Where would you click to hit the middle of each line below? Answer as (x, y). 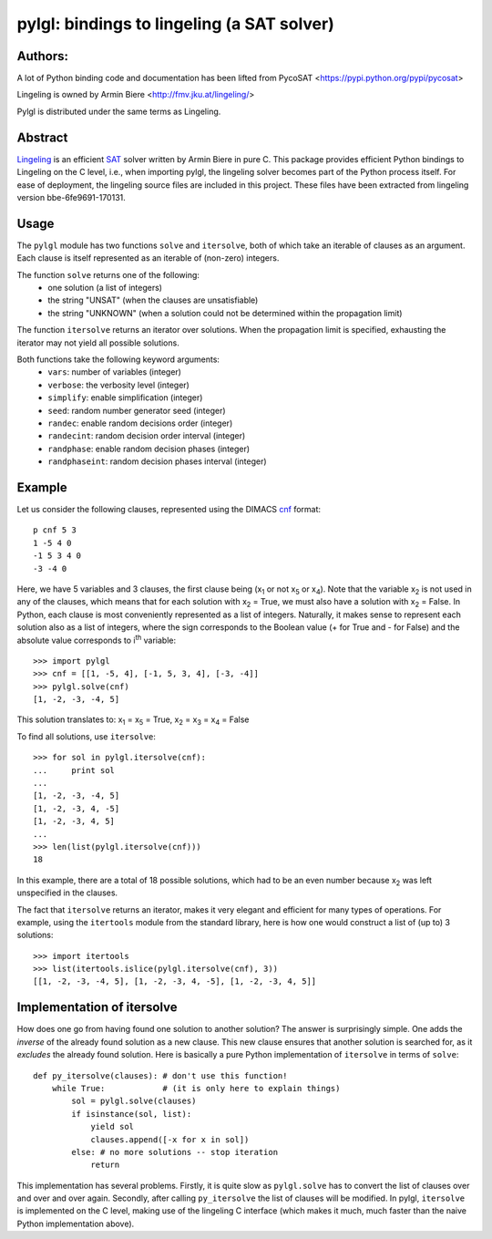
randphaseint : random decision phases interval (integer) (158, 461)
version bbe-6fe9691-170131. (72, 197)
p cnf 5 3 (55, 530)
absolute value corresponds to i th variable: (97, 639)
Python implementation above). (76, 1224)
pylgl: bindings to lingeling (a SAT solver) (175, 24)
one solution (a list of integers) (105, 288)
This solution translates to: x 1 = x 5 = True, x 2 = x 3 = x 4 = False (133, 721)
